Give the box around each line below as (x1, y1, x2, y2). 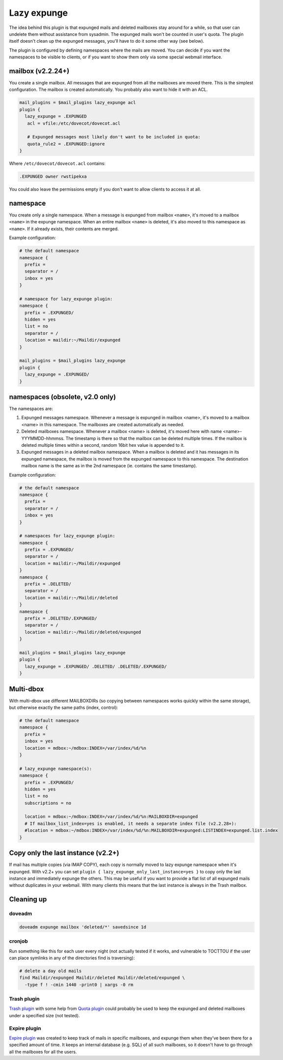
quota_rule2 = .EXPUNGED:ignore (27, 141, 105, 147)
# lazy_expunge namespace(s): (19, 766, 92, 771)
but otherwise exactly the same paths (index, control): (9, 705, 119, 710)
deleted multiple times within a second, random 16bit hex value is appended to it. (21, 442, 185, 448)
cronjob (9, 938, 28, 945)
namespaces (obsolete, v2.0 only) (9, 393, 116, 401)
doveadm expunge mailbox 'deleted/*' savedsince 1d (19, 924, 147, 930)
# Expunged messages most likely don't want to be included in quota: (27, 134, 201, 140)
